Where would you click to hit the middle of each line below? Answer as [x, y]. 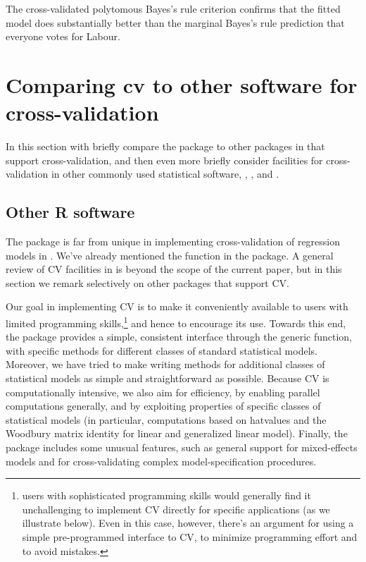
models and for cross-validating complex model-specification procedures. [161, 461]
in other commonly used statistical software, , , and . [165, 174]
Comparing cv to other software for [182, 84]
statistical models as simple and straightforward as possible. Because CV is [168, 378]
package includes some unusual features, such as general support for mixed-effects [182, 447]
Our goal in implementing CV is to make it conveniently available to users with [177, 306]
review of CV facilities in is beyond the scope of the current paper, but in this [174, 269]
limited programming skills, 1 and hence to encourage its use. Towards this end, [176, 322]
